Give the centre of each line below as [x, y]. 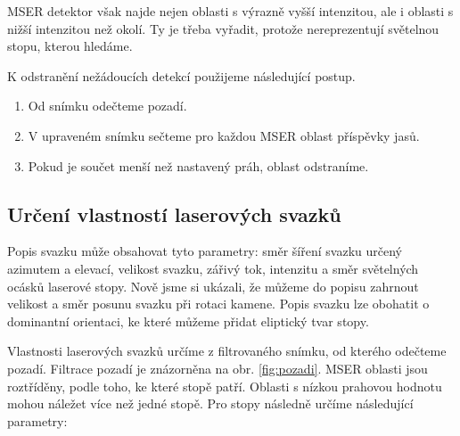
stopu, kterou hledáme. [70, 46]
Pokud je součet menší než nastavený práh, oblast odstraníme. [198, 165]
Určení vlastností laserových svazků [174, 214]
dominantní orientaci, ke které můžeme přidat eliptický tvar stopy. [188, 321]
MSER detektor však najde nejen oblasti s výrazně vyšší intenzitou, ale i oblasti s [230, 11]
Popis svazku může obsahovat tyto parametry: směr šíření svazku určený [205, 251]
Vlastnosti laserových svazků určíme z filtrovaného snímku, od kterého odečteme [227, 351]
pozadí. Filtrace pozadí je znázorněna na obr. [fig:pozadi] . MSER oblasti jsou [218, 368]
